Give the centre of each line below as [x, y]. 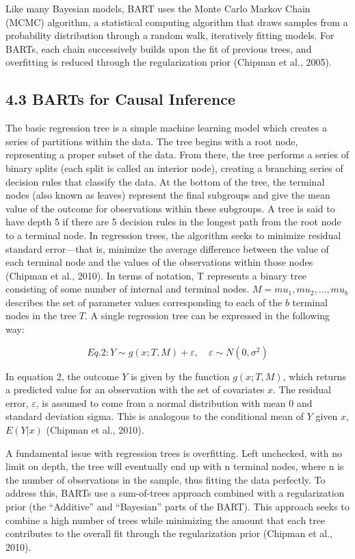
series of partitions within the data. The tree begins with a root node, [152, 141]
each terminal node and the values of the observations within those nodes [159, 262]
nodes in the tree [41, 315]
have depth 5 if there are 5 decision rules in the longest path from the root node [173, 222]
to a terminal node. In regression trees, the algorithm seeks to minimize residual [173, 235]
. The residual [302, 389]
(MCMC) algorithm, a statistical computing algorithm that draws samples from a [177, 22]
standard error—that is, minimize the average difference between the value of [167, 248]
